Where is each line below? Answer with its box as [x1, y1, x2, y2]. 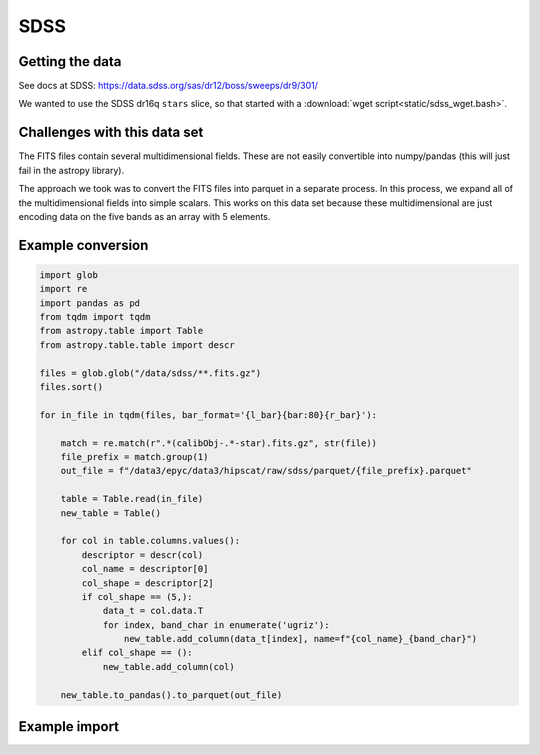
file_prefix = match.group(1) [60, 451, 209, 462]
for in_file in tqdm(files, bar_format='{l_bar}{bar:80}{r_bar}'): [39, 409, 378, 420]
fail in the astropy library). [18, 164, 125, 176]
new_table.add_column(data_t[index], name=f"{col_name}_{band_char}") [123, 633, 478, 645]
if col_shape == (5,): [81, 591, 194, 602]
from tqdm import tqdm [39, 311, 151, 323]
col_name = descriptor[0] [81, 563, 209, 575]
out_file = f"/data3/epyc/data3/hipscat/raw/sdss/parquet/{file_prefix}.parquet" [60, 465, 472, 477]
